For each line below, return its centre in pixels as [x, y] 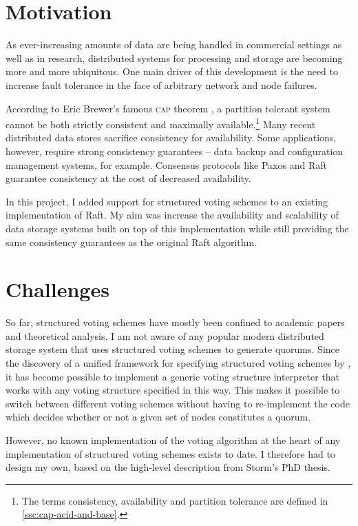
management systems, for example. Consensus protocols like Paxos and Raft [166, 164]
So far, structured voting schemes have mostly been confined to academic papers [175, 322]
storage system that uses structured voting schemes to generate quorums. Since [172, 349]
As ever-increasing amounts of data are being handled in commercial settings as [174, 44]
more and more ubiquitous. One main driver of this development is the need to [172, 71]
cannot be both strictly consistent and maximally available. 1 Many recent [161, 123]
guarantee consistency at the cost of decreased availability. [128, 178]
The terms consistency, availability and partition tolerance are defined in [175, 500]
